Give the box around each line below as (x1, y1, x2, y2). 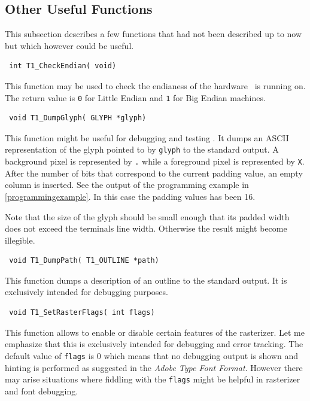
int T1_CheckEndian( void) (9, 62, 117, 71)
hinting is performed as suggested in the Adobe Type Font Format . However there (5, 361, 303, 373)
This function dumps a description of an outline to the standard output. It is (5, 274, 287, 286)
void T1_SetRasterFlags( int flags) (9, 308, 155, 317)
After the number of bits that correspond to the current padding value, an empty (5, 166, 303, 179)
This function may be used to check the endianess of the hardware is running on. (5, 79, 306, 92)
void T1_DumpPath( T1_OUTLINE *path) (9, 256, 159, 265)
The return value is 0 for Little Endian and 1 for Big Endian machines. (5, 91, 266, 104)
